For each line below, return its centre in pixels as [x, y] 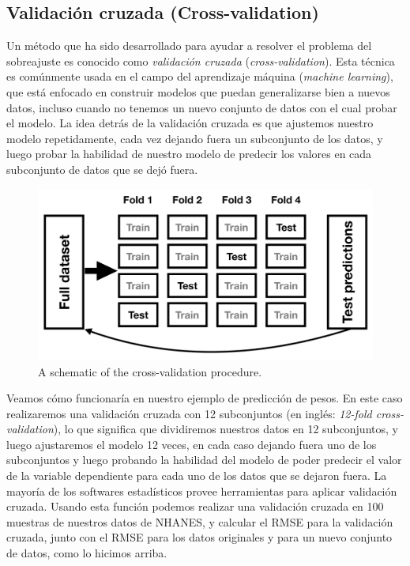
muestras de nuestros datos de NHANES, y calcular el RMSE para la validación [200, 521]
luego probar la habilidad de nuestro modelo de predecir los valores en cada [189, 154]
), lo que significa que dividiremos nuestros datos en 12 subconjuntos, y [226, 429]
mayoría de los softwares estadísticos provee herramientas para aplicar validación [202, 491]
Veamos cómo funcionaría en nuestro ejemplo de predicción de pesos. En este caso [205, 398]
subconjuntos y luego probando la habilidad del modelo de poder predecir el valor [204, 460]
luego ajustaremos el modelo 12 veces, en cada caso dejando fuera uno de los [192, 444]
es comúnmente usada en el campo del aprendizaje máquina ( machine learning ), [200, 76]
